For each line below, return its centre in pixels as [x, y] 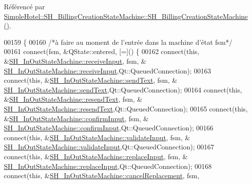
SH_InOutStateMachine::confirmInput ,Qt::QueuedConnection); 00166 [109, 128]
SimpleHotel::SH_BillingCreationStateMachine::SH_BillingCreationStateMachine [126, 16]
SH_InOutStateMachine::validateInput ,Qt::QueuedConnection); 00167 [109, 147]
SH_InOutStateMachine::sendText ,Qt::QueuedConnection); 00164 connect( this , [123, 89]
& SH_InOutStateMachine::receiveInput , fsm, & [75, 61]
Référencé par [24, 6]
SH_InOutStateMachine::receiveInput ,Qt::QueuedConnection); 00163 [107, 70]
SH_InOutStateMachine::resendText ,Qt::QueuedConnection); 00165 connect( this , [126, 108]
